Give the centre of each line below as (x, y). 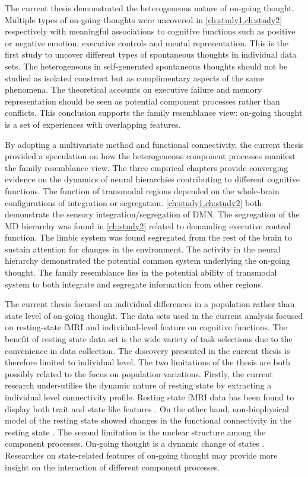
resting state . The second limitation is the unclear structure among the (135, 432)
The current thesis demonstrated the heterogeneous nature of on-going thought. (150, 8)
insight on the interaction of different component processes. (112, 467)
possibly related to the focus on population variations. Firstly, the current (139, 373)
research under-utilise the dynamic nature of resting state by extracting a (138, 385)
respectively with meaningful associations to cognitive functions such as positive (150, 31)
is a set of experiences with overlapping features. (93, 124)
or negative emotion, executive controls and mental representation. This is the (147, 42)
